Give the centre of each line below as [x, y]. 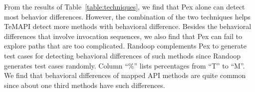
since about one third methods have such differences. [85, 85]
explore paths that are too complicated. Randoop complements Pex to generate [125, 46]
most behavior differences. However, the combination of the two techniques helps [127, 16]
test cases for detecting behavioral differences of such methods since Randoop [123, 55]
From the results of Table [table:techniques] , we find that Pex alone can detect [125, 6]
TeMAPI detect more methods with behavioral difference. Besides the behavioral [128, 26]
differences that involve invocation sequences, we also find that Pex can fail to [123, 36]
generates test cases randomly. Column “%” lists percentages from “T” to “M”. [125, 65]
